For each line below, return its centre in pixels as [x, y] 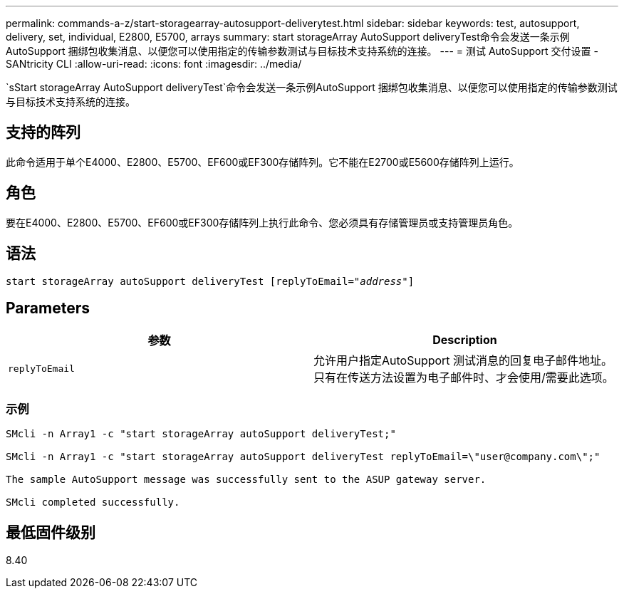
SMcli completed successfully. [93, 502]
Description [465, 340]
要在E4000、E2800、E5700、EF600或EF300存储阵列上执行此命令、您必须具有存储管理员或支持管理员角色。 [262, 222]
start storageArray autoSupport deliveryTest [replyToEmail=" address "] [210, 281]
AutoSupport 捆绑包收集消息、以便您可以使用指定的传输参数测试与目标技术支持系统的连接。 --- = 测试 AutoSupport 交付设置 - [302, 51]
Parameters [48, 308]
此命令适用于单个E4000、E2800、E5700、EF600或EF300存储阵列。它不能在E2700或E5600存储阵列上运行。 [262, 162]
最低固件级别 [51, 532]
